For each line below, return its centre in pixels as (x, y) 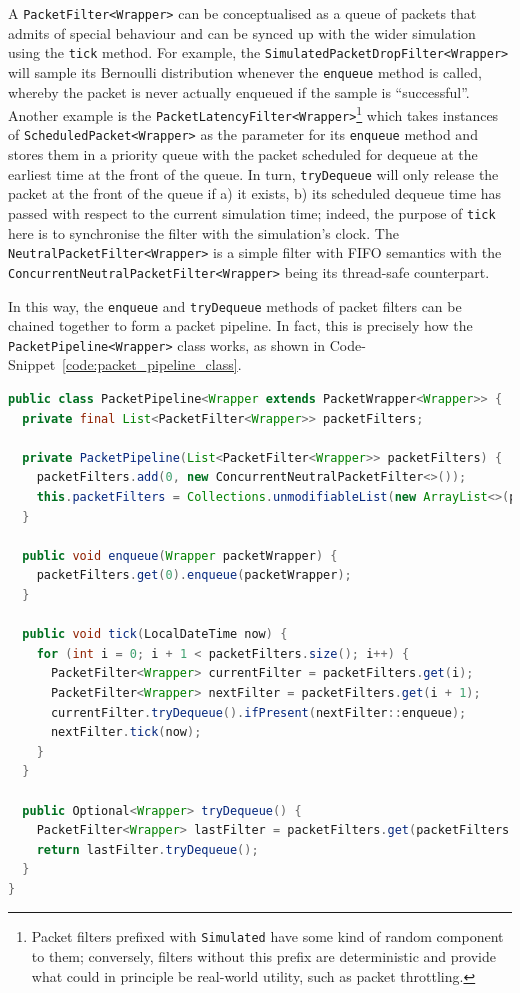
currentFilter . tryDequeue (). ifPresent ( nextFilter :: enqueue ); (258, 712)
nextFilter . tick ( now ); (126, 732)
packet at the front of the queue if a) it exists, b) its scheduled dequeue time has (255, 193)
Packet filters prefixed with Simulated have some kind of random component (267, 936)
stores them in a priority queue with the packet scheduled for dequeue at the (243, 154)
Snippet (32, 364)
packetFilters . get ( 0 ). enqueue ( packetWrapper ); (194, 575)
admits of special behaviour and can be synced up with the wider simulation (242, 32)
